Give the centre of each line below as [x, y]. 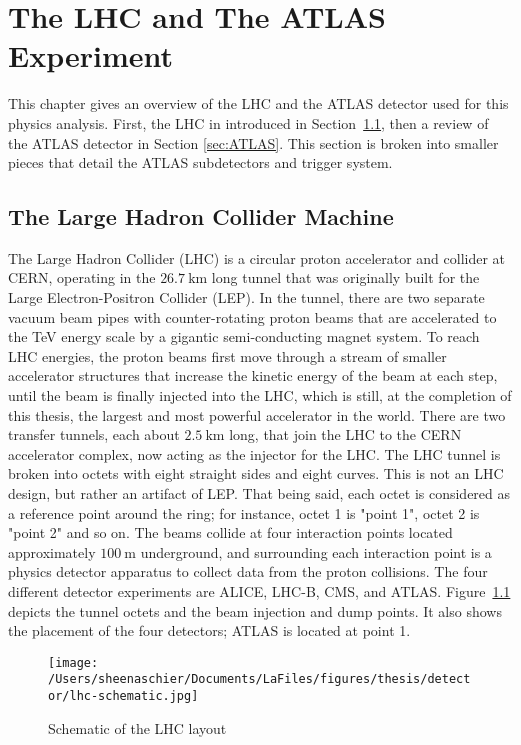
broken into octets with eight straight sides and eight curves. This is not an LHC [256, 473]
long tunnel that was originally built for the [345, 277]
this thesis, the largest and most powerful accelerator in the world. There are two [257, 414]
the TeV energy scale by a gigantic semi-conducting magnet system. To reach [244, 336]
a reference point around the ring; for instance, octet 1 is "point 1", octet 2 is [244, 512]
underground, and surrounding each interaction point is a [316, 551]
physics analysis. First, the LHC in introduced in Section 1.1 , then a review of [248, 122]
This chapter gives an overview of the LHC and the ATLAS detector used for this [258, 103]
